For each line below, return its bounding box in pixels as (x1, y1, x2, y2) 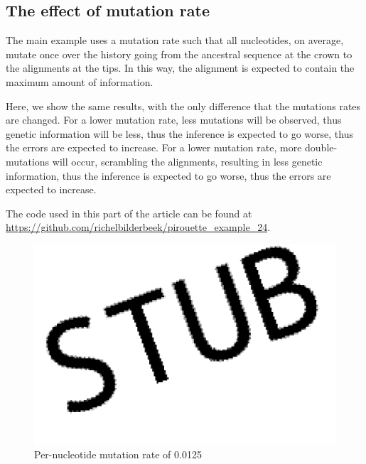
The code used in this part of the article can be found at (6, 205, 252, 220)
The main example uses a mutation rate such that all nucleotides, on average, (6, 33, 344, 48)
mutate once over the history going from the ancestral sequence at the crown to (6, 46, 352, 61)
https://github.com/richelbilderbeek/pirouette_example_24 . (6, 220, 271, 234)
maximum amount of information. (6, 74, 154, 89)
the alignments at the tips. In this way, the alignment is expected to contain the (6, 60, 355, 75)
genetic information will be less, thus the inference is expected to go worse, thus (6, 126, 353, 141)
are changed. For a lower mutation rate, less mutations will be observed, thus (6, 112, 342, 127)
